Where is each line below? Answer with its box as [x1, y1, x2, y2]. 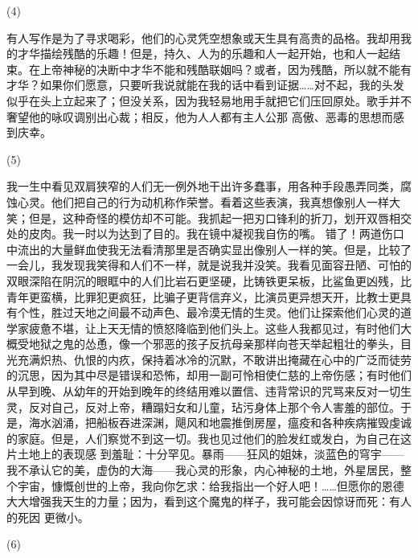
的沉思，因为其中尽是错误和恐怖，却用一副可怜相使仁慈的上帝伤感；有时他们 [6, 367, 412, 384]
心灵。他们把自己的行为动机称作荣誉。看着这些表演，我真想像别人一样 [17, 193, 389, 210]
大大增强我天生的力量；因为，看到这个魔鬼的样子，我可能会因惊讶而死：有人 [6, 493, 412, 510]
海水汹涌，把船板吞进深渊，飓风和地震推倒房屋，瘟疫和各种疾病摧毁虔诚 [28, 414, 412, 431]
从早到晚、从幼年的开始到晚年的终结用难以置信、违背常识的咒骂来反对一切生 [6, 383, 412, 400]
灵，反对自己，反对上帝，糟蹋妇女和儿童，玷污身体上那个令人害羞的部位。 [6, 398, 400, 415]
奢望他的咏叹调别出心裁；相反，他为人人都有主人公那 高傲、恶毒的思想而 [6, 108, 393, 125]
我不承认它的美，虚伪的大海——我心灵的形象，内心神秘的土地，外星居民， [6, 462, 400, 478]
